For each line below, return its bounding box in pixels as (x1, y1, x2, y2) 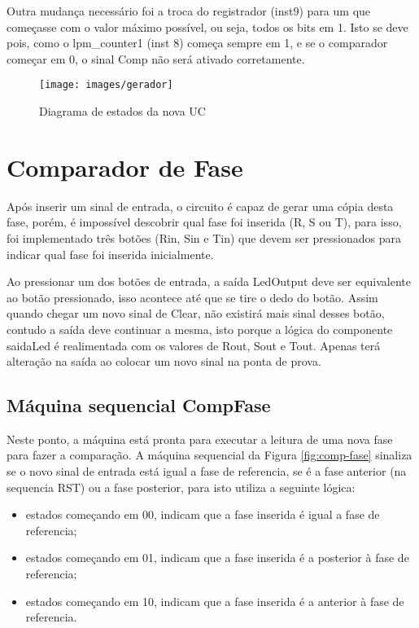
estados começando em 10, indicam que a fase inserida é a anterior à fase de (25, 592, 404, 609)
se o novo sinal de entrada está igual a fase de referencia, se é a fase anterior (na (7, 463, 407, 480)
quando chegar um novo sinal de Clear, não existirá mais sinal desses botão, (7, 305, 385, 322)
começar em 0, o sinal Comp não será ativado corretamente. (7, 50, 305, 67)
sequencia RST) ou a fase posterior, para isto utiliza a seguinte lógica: (7, 478, 356, 495)
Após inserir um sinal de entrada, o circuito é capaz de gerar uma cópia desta (7, 197, 394, 214)
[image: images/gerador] (39, 79, 173, 91)
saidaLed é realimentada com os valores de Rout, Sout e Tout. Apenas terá (7, 336, 381, 354)
